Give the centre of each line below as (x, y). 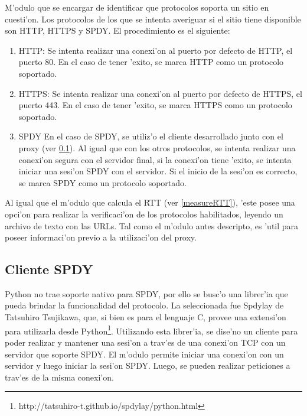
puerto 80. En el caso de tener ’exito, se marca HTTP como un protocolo (151, 62)
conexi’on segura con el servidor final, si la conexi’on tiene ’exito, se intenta (155, 159)
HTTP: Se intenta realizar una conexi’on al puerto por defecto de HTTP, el (156, 50)
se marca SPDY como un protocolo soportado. (102, 182)
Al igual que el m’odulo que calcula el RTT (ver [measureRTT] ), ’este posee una (150, 202)
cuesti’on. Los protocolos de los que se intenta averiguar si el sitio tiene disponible (153, 19)
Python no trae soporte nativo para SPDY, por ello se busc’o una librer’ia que (146, 293)
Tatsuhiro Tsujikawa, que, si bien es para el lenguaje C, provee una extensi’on (146, 317)
